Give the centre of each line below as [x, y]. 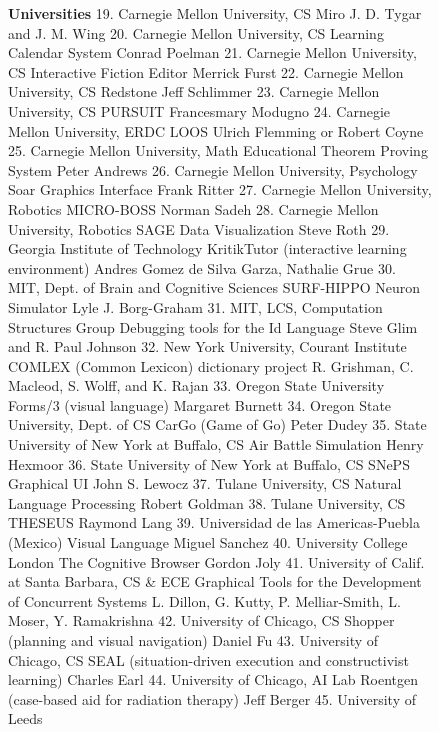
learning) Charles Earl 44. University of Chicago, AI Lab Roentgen [213, 679]
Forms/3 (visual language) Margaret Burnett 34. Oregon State [200, 404]
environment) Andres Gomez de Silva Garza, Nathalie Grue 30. [202, 267]
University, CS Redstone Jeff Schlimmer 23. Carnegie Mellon [194, 91]
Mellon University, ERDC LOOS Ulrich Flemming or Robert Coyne [216, 130]
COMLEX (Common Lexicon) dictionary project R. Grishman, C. [211, 365]
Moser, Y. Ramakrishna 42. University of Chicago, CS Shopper [201, 620]
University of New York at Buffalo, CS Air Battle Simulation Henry [216, 444]
